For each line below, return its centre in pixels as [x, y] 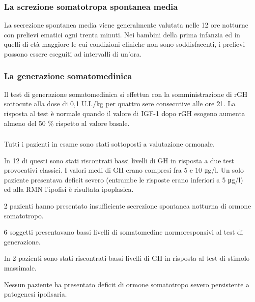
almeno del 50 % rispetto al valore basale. [67, 123]
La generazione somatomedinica [68, 75]
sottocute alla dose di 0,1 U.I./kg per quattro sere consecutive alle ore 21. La [120, 104]
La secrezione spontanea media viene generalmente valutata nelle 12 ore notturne [126, 25]
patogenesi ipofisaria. [36, 294]
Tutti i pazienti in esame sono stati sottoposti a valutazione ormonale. [109, 144]
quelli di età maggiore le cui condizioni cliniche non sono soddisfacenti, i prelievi [125, 44]
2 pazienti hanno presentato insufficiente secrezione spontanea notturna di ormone [127, 206]
